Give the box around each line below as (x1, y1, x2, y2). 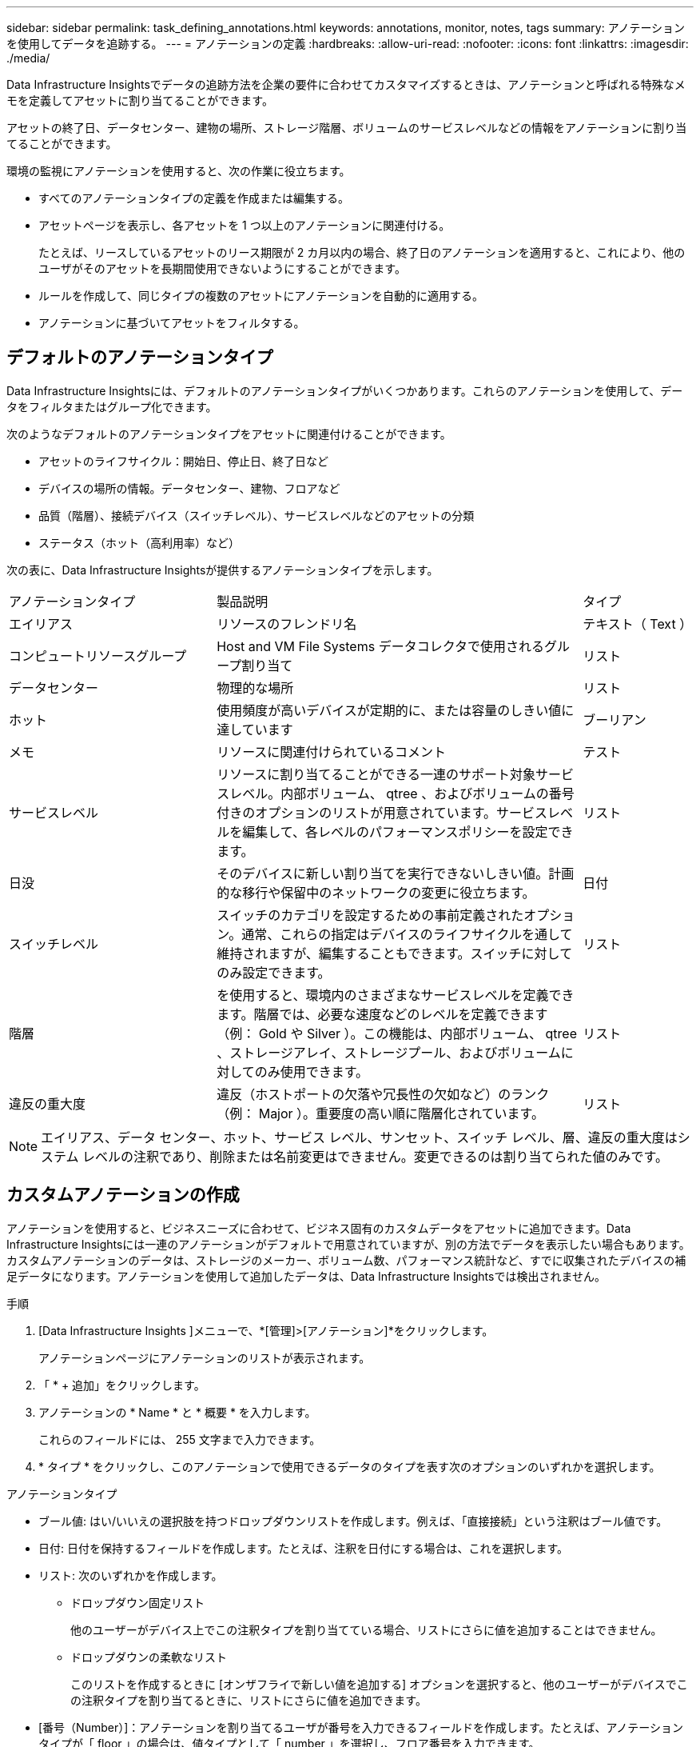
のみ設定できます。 (217, 964, 331, 981)
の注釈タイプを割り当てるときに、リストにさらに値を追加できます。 (70, 1693, 427, 1707)
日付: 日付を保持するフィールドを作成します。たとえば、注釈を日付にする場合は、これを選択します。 (38, 1541, 569, 1555)
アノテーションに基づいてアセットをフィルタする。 (38, 316, 305, 330)
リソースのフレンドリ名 (217, 615, 357, 632)
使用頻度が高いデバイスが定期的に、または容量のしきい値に (217, 702, 575, 718)
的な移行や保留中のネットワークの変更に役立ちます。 (217, 884, 535, 901)
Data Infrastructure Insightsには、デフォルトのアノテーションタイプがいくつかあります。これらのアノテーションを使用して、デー (6, 383, 683, 398)
